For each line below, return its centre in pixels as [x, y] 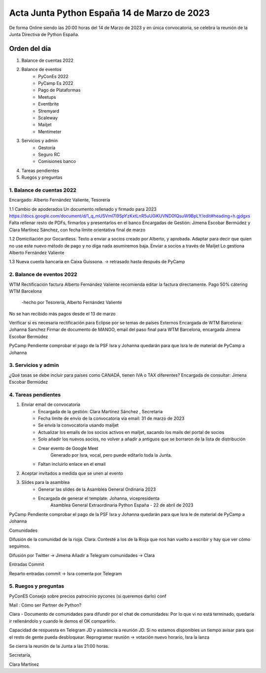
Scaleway [48, 118]
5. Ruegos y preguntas [37, 586]
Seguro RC [49, 154]
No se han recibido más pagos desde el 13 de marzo [62, 314]
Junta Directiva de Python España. [44, 34]
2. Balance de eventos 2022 [43, 275]
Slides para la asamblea [46, 482]
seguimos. [20, 546]
